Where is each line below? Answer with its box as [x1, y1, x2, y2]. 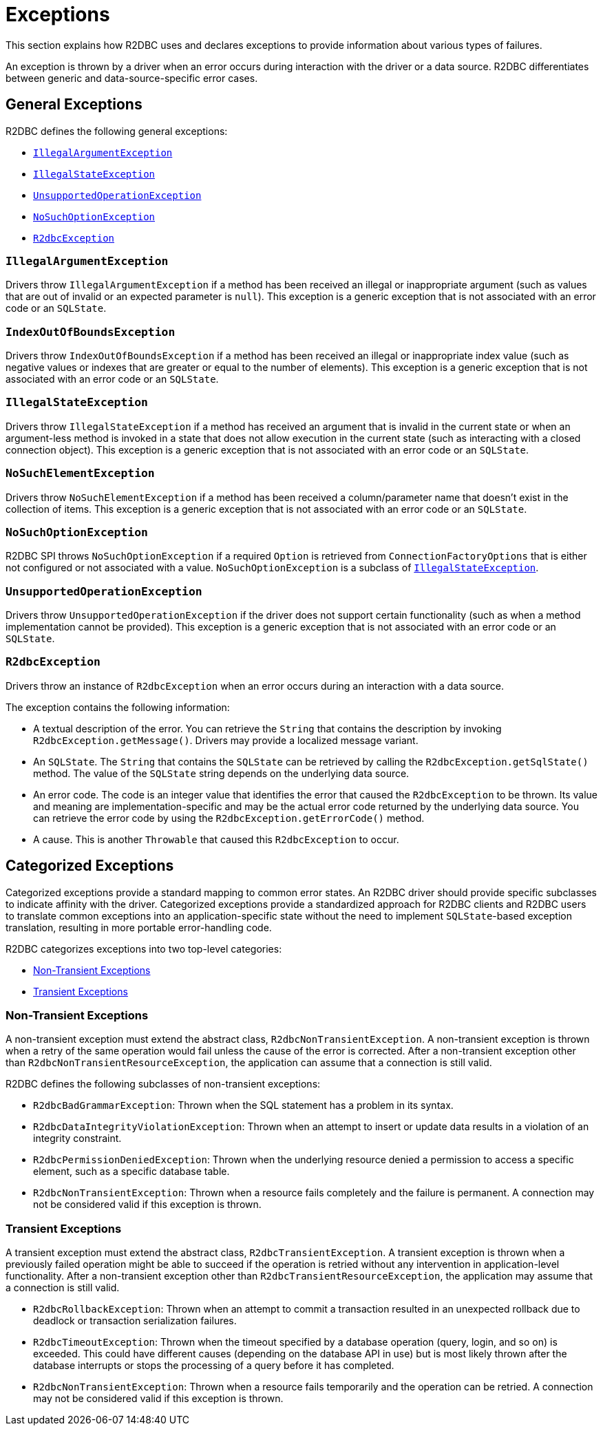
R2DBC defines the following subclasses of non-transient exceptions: [6, 1078, 321, 1090]
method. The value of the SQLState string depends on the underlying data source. [33, 767, 410, 779]
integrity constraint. [33, 1132, 122, 1145]
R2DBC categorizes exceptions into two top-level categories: [6, 942, 282, 955]
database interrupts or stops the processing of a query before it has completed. [33, 1359, 394, 1372]
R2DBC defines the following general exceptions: [6, 125, 228, 137]
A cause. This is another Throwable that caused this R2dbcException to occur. [33, 833, 399, 845]
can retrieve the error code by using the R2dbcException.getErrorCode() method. [33, 812, 425, 824]
